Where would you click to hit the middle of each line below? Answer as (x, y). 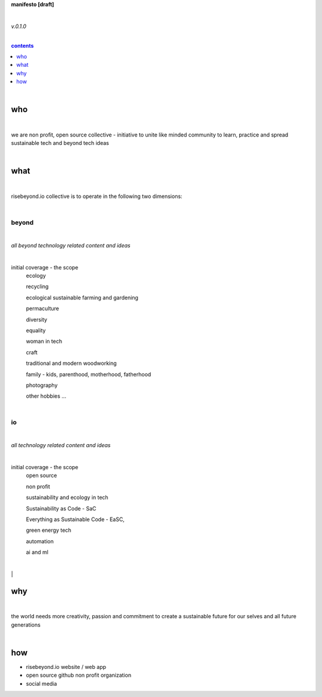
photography (42, 385)
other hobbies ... (46, 396)
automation (40, 541)
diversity (37, 320)
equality (36, 330)
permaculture (43, 309)
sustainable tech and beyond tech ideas (60, 143)
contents (22, 45)
